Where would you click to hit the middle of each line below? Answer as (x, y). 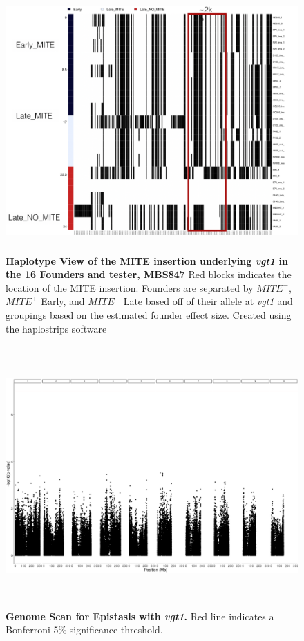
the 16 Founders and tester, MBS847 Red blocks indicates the (149, 274)
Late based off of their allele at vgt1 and (208, 301)
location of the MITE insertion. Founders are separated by (130, 287)
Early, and (63, 301)
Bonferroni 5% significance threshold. (84, 630)
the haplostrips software (56, 328)
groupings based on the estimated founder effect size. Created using (149, 314)
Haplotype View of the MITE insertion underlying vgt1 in (147, 260)
